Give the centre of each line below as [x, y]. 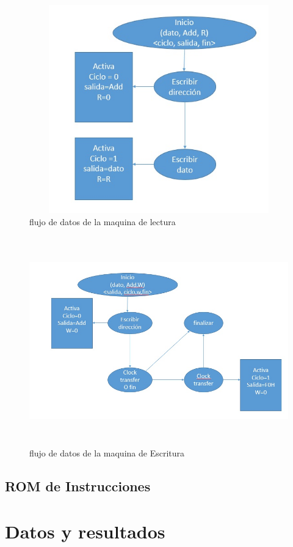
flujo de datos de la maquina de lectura [103, 221]
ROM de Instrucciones [78, 486]
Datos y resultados [85, 531]
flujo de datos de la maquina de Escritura [107, 453]
